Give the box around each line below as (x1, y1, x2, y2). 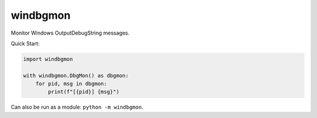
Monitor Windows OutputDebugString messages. (11, 29, 130, 36)
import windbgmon (23, 56, 73, 62)
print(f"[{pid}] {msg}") (48, 89, 120, 95)
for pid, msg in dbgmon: (35, 80, 107, 87)
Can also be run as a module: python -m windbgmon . (11, 103, 143, 111)
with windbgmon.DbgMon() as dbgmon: (23, 72, 129, 79)
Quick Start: (11, 40, 40, 47)
